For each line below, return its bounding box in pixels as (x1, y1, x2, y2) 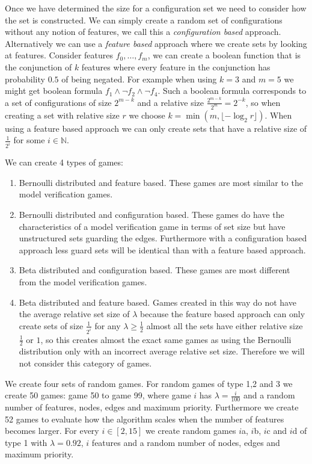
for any (94, 319, 121, 332)
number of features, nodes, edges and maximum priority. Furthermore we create (5, 401, 299, 413)
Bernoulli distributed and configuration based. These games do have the (19, 208, 284, 220)
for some (13, 134, 45, 146)
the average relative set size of (19, 308, 130, 320)
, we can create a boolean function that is (147, 49, 301, 61)
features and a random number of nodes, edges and (91, 436, 280, 448)
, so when (245, 96, 281, 108)
